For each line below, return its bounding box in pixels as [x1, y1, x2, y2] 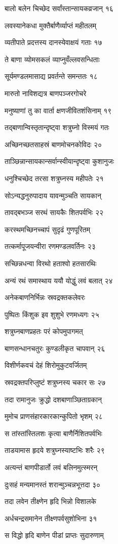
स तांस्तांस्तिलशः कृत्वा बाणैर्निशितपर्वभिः [5, 428, 102, 438]
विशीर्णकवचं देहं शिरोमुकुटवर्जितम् [5, 360, 87, 370]
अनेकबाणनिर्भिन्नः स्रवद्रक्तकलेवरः [5, 292, 86, 303]
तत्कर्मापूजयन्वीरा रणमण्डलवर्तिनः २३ [5, 241, 96, 252]
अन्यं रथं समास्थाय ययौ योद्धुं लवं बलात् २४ [5, 275, 113, 285]
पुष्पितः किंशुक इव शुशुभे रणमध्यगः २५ [5, 309, 99, 319]
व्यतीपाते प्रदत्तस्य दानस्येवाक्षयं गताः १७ [5, 37, 102, 48]
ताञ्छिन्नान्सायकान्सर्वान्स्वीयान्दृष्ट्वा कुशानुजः [5, 156, 114, 166]
